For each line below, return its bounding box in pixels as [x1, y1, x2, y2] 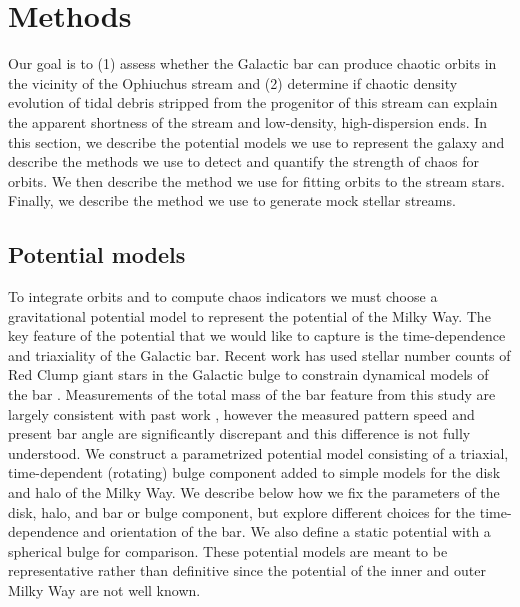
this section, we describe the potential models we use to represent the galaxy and [8, 131, 505, 152]
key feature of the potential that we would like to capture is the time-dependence [8, 325, 506, 346]
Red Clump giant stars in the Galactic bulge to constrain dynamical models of [8, 364, 489, 385]
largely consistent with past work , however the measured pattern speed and [8, 403, 475, 424]
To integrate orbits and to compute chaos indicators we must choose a [8, 286, 438, 307]
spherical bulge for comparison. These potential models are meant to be [8, 540, 448, 561]
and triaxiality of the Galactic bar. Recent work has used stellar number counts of [8, 344, 511, 365]
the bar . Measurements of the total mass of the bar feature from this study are [8, 384, 496, 405]
